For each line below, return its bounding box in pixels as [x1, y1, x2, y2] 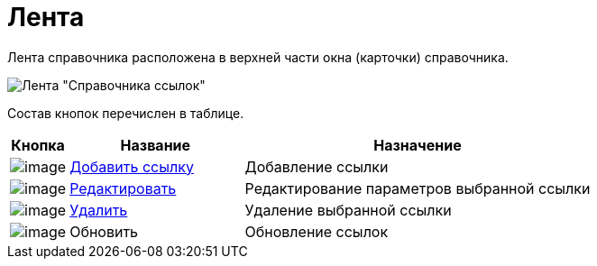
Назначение [373, 135, 462, 154]
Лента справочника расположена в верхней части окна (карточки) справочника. [7, 49, 509, 65]
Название [120, 135, 191, 154]
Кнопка [11, 135, 65, 154]
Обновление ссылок [244, 222, 389, 241]
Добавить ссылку [69, 157, 194, 176]
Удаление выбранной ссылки [244, 200, 452, 219]
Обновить [69, 222, 139, 241]
